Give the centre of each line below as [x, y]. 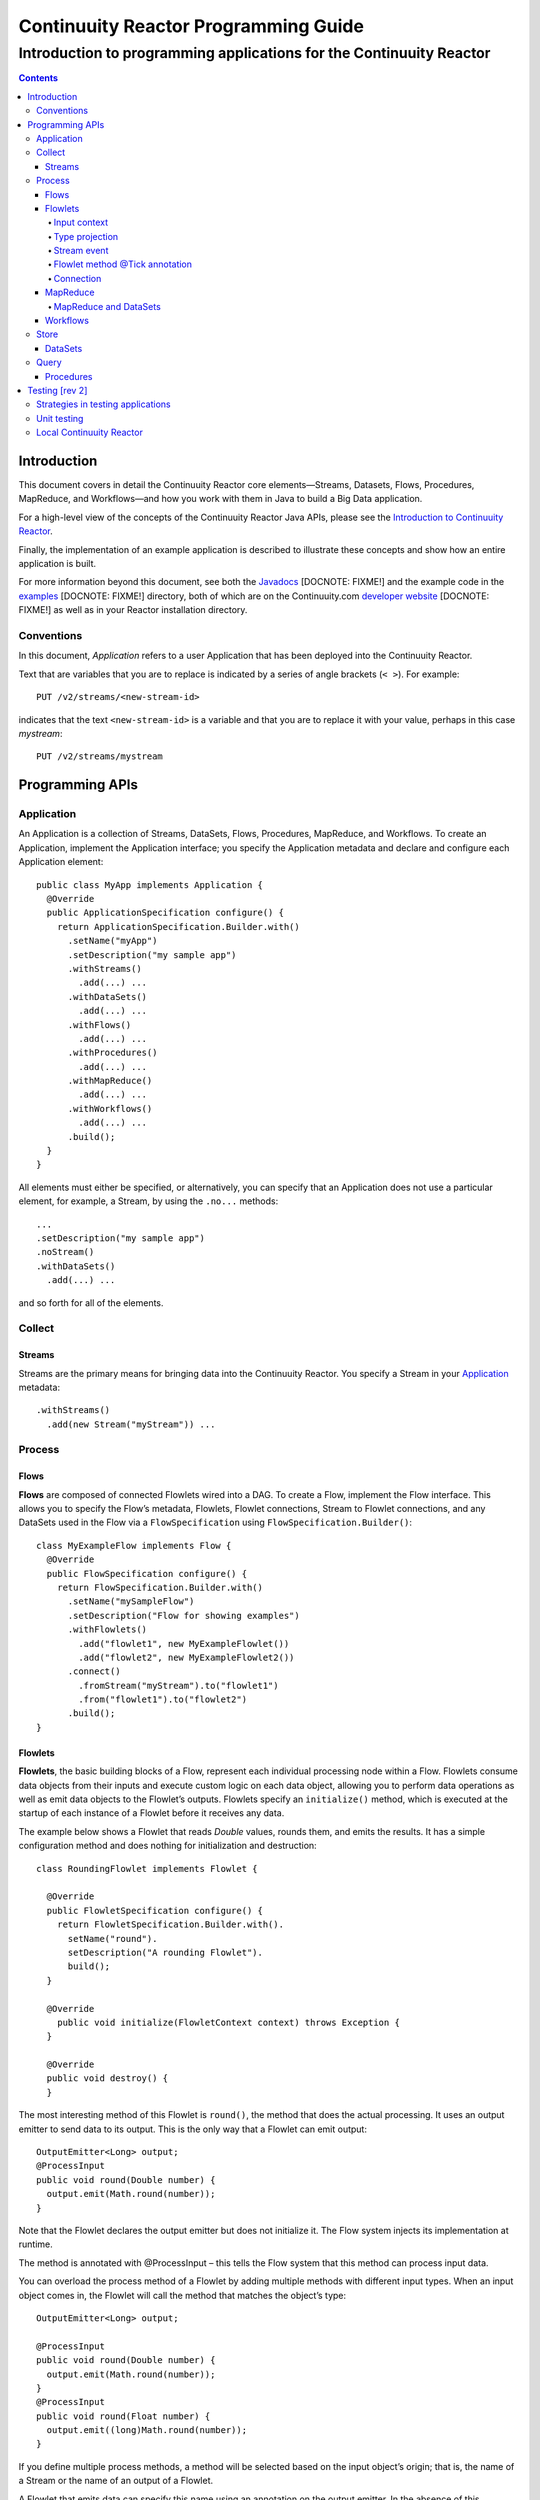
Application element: [61, 862]
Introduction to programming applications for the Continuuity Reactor [254, 53]
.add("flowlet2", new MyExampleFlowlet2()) [186, 1657]
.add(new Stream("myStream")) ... [131, 1424]
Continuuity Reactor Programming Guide [191, 26]
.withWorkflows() [110, 1108]
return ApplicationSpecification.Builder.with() [178, 926]
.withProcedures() [112, 1053]
